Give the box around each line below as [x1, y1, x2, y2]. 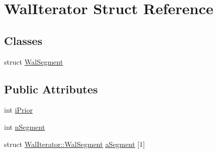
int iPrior [4, 105, 33, 115]
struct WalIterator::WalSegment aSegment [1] [4, 138, 145, 149]
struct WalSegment [4, 56, 63, 67]
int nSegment [4, 121, 45, 132]
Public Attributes [4, 81, 98, 96]
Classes [4, 32, 42, 48]
